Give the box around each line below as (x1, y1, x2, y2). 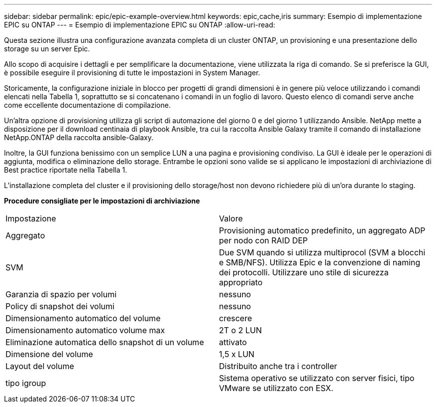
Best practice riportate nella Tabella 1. (4, 166, 127, 174)
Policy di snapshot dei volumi (5, 301, 114, 311)
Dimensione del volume (5, 349, 93, 359)
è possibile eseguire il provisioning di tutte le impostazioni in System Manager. (4, 68, 260, 77)
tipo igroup (5, 378, 46, 388)
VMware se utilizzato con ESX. (219, 383, 333, 393)
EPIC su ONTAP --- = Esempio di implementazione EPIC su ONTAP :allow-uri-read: (4, 20, 275, 29)
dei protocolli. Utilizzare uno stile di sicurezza (219, 267, 389, 277)
